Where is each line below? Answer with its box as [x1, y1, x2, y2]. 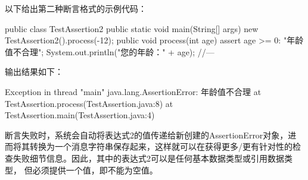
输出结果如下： [5, 65, 63, 78]
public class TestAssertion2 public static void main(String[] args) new [5, 22, 259, 34]
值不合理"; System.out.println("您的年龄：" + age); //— [5, 45, 214, 58]
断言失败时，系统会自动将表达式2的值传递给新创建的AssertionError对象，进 [5, 128, 297, 141]
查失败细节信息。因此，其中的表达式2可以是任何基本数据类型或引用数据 [5, 151, 284, 164]
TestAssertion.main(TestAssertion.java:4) [5, 109, 155, 121]
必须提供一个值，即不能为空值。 [32, 163, 158, 176]
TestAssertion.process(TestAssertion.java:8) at [5, 97, 173, 109]
